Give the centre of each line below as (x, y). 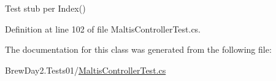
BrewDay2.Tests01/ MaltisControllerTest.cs (86, 70)
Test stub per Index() (45, 8)
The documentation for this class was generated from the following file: (138, 49)
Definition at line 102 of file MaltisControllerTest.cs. (103, 29)
